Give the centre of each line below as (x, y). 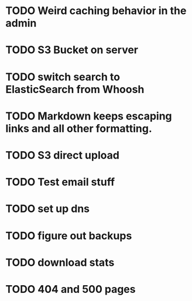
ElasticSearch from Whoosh (75, 89)
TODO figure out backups (69, 236)
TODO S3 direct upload (62, 155)
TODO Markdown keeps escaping (89, 116)
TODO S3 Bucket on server (72, 50)
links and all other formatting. (79, 129)
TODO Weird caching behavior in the (96, 11)
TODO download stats (60, 262)
